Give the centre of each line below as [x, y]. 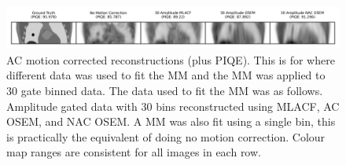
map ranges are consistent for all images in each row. [134, 152]
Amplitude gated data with [72, 106]
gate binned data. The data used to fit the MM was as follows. [172, 91]
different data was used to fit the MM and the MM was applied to [166, 75]
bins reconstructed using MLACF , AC [248, 106]
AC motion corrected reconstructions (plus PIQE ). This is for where [171, 59]
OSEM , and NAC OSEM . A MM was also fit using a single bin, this [171, 121]
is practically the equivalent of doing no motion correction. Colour [166, 136]
